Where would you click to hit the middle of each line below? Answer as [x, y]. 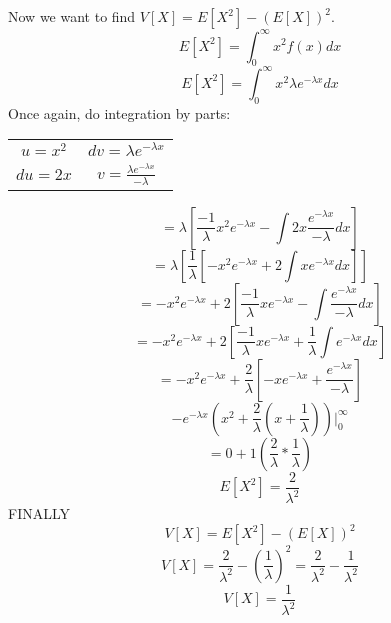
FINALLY [39, 513]
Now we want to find [72, 16]
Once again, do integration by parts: [119, 112]
